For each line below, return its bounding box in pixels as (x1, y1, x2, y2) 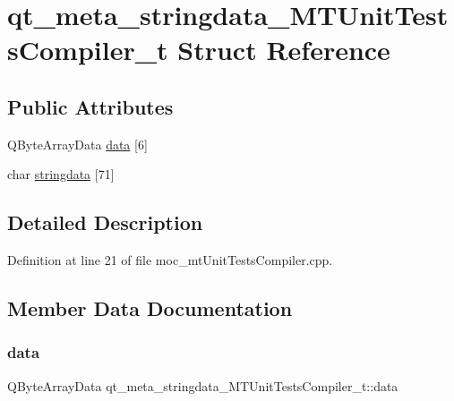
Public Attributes (7, 92, 174, 120)
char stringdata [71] (7, 165, 115, 183)
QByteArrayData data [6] (7, 134, 148, 153)
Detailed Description (7, 209, 203, 236)
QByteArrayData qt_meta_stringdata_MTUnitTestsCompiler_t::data (7, 376, 398, 395)
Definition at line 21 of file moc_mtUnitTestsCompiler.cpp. (7, 251, 333, 269)
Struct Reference (177, 31, 390, 68)
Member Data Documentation (7, 294, 293, 322)
